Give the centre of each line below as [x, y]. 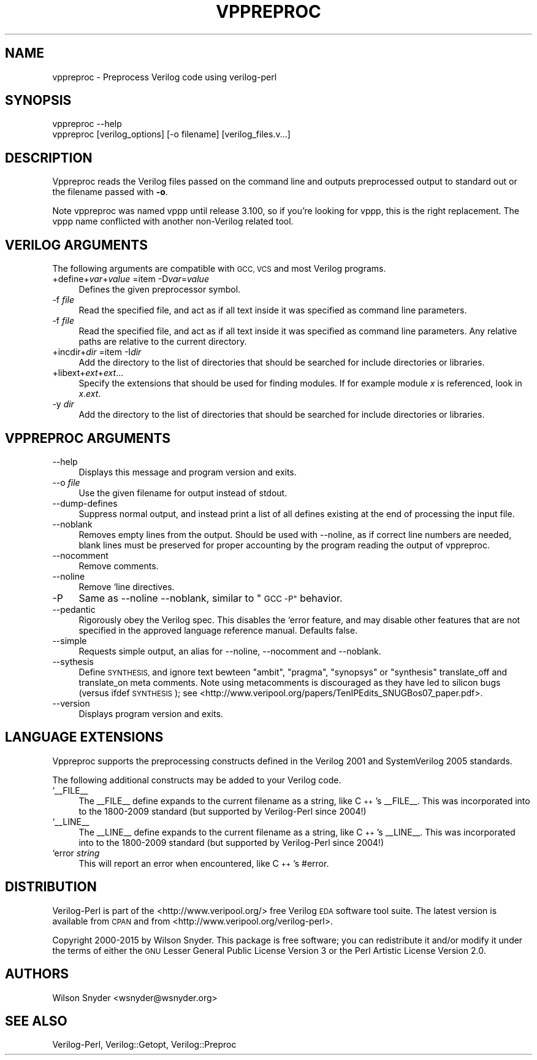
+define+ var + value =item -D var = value [131, 279]
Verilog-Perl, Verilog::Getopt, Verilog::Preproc [144, 1045]
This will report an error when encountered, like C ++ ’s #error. [204, 863]
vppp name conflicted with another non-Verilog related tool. [173, 221]
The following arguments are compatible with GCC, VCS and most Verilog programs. [219, 269]
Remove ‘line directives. [127, 586]
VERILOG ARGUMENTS [76, 245]
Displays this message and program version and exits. [188, 472]
